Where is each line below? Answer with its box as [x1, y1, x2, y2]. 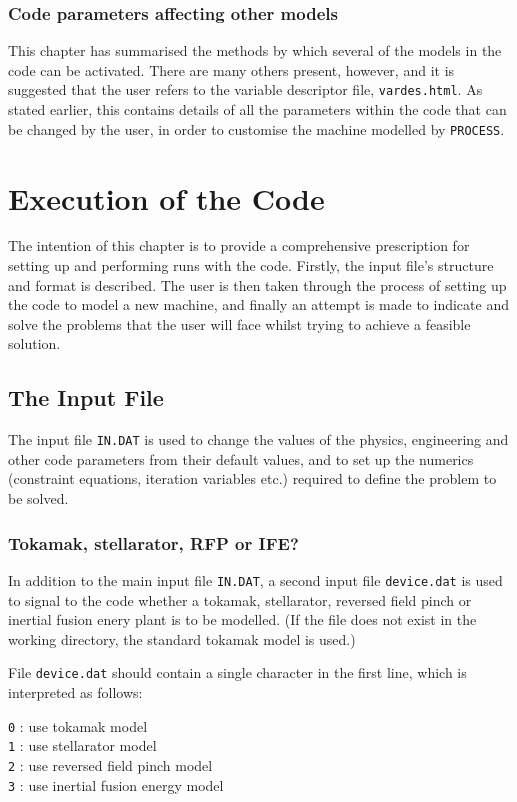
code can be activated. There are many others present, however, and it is [8, 59, 455, 80]
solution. [8, 333, 61, 354]
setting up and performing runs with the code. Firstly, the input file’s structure [8, 255, 494, 276]
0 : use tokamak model [8, 715, 148, 736]
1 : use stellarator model [8, 735, 157, 756]
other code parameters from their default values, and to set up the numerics [8, 448, 474, 469]
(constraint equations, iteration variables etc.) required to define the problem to [8, 468, 497, 489]
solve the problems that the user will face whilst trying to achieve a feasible [8, 313, 471, 334]
